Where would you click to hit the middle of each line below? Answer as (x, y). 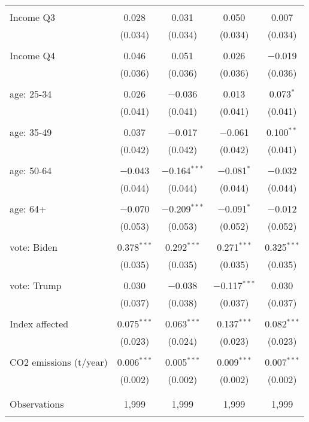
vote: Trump (36, 285)
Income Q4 (32, 55)
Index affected (39, 324)
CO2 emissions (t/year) (59, 362)
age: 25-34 (31, 94)
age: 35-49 (31, 132)
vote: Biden (34, 247)
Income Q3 (32, 17)
